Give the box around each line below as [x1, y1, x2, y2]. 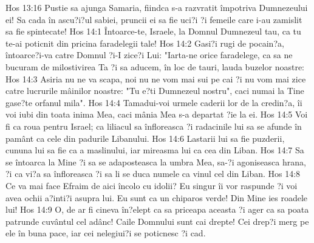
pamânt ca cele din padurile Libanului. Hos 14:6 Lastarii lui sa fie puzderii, [5, 131, 285, 144]
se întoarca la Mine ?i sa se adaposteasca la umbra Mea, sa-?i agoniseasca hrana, [5, 155, 306, 168]
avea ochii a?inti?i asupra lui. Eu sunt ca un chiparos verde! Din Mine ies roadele [5, 191, 308, 204]
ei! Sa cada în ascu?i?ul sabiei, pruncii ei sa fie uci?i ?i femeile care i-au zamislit [5, 13, 302, 25]
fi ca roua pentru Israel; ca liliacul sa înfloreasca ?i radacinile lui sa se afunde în [5, 119, 302, 132]
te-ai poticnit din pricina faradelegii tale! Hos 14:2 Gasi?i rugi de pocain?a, [5, 36, 284, 49]
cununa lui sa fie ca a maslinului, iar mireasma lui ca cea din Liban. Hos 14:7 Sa [5, 144, 304, 156]
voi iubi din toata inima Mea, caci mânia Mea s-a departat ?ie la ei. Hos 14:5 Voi [5, 108, 308, 121]
